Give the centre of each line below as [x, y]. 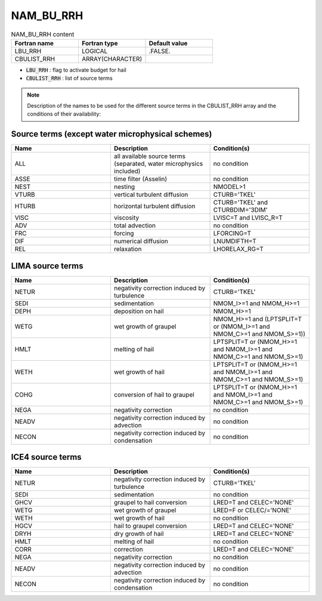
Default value [168, 43]
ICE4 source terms [46, 457]
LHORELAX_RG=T [238, 249]
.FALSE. [160, 51]
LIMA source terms [47, 266]
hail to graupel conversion [151, 526]
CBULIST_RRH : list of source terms [69, 78]
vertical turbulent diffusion [151, 195]
